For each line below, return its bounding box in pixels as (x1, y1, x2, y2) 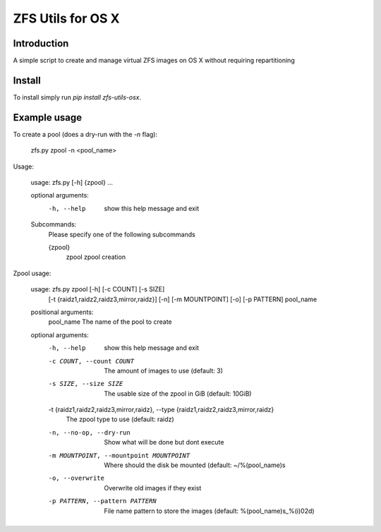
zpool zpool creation (66, 253, 126, 261)
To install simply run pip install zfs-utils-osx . (13, 92, 141, 102)
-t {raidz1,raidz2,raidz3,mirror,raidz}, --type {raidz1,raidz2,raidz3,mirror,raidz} (48, 406, 274, 414)
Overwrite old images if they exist (104, 483, 202, 492)
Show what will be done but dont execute (104, 438, 224, 447)
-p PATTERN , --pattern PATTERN (48, 497, 157, 505)
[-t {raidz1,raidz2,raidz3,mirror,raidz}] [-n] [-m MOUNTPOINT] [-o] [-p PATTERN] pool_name (48, 295, 317, 303)
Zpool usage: (13, 269, 52, 277)
